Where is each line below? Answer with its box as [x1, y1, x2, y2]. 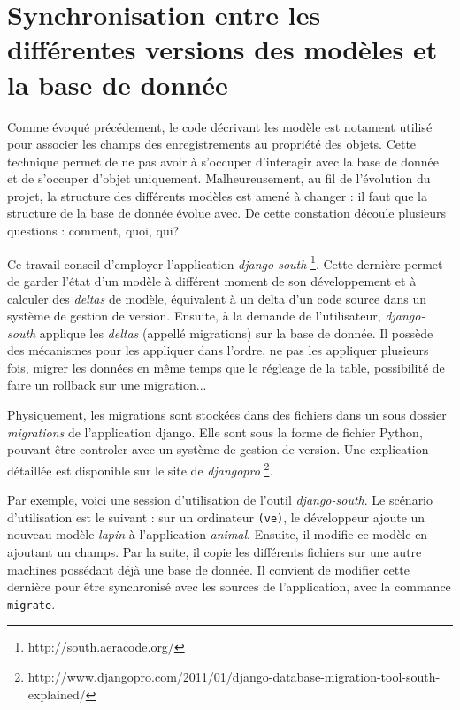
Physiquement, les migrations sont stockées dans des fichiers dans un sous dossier [7, 405, 447, 424]
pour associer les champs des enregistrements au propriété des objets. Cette [7, 135, 417, 153]
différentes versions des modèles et [7, 31, 438, 67]
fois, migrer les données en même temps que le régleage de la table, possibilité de [7, 358, 445, 376]
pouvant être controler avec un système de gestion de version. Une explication [7, 440, 429, 459]
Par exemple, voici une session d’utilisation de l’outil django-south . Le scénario [7, 490, 433, 509]
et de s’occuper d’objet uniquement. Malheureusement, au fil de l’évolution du [7, 169, 431, 188]
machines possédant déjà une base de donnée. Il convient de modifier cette [7, 560, 410, 578]
